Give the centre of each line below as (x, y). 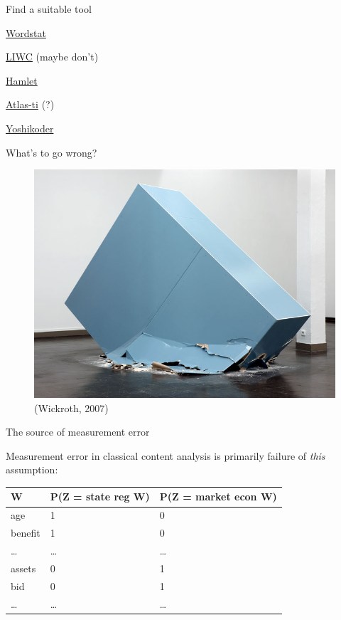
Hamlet (22, 80)
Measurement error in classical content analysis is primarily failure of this (166, 455)
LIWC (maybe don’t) (52, 57)
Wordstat (26, 32)
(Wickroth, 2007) (71, 408)
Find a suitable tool (49, 9)
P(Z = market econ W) (218, 496)
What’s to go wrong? (52, 152)
